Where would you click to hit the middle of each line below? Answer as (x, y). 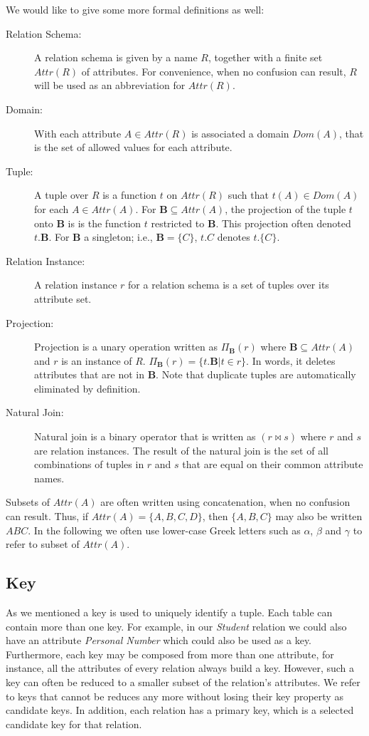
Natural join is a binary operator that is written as (145, 436)
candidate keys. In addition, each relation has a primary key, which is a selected (180, 710)
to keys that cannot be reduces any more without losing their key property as (175, 696)
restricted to (178, 223)
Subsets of (28, 502)
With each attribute (78, 133)
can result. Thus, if (47, 516)
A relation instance (76, 285)
